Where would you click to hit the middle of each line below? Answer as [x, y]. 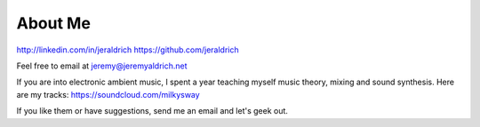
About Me [53, 23]
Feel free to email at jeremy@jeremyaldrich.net [102, 66]
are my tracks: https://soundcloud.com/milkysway [108, 94]
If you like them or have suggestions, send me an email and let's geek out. [152, 111]
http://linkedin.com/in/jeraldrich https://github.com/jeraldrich [128, 50]
